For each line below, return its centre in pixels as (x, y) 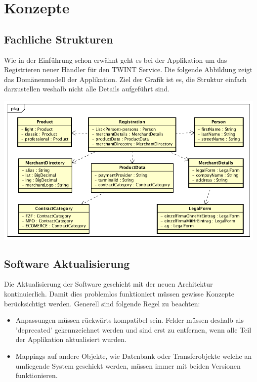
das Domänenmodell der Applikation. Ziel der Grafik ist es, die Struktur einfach (125, 79)
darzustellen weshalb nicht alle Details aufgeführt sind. (87, 89)
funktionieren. (37, 375)
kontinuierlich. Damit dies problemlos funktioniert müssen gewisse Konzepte (119, 294)
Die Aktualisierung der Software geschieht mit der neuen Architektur (108, 284)
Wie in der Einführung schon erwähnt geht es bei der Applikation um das (116, 60)
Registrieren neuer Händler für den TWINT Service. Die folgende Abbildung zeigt (128, 69)
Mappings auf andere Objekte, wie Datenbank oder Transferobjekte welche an (134, 356)
